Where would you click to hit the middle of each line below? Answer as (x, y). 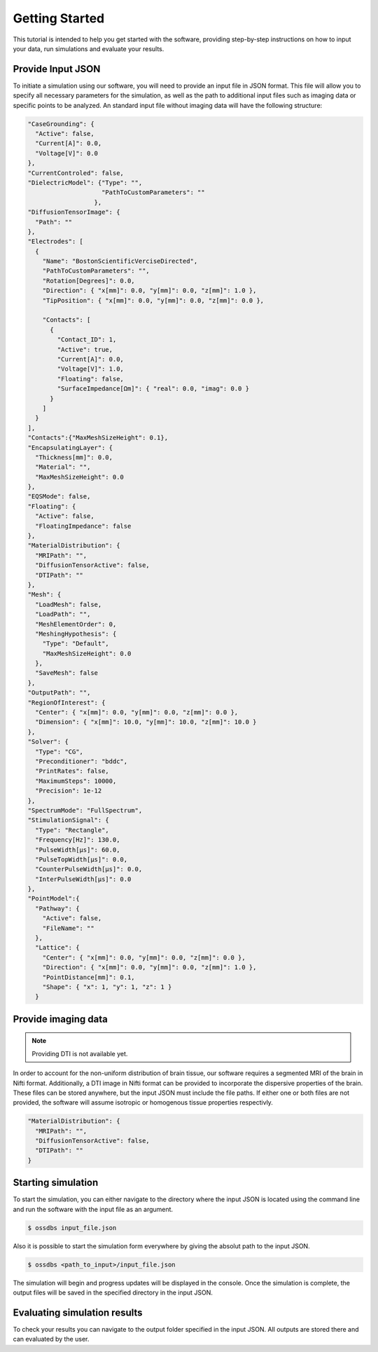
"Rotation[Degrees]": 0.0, (89, 281)
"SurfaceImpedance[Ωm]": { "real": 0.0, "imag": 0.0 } (153, 389)
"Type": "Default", (76, 644)
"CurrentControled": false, (76, 173)
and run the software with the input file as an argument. (93, 1209)
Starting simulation (56, 1183)
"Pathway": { (57, 908)
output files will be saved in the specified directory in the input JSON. (113, 1292)
